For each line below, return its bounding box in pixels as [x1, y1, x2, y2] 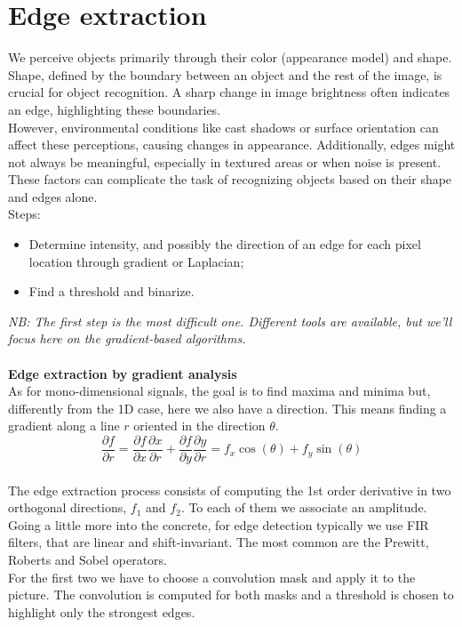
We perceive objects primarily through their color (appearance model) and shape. [8, 48, 452, 67]
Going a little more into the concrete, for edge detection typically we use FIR [8, 515, 429, 534]
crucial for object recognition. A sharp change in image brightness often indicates [8, 83, 450, 101]
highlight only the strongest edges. [8, 602, 195, 621]
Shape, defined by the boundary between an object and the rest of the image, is [8, 65, 442, 84]
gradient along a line [8, 416, 120, 435]
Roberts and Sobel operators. [8, 551, 167, 569]
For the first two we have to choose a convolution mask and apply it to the [8, 567, 416, 586]
